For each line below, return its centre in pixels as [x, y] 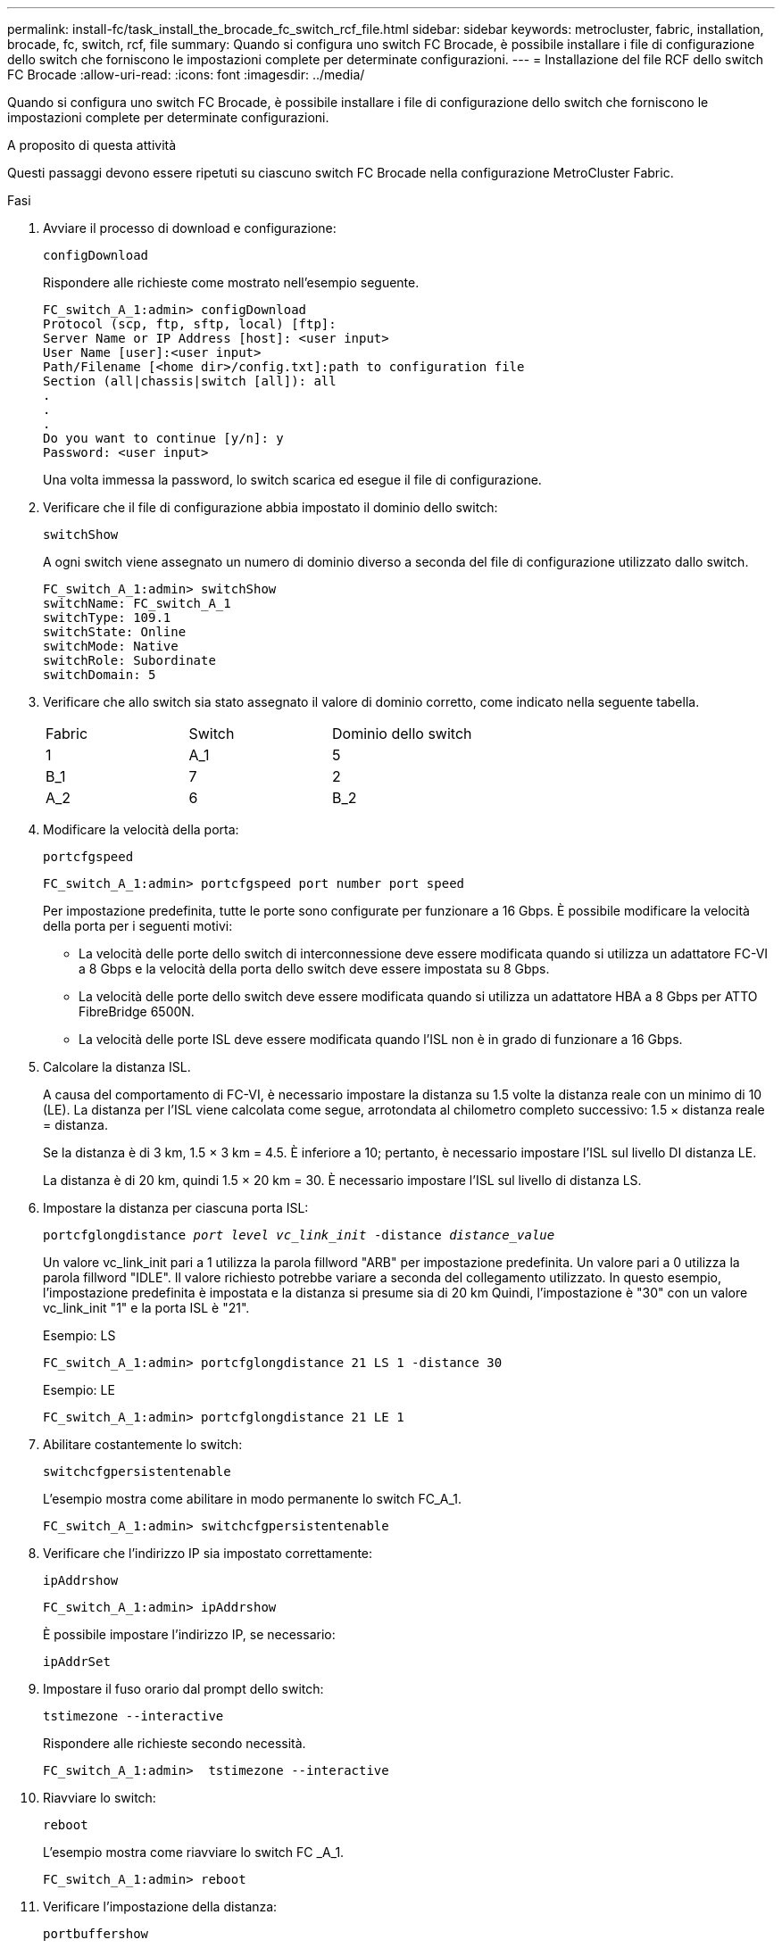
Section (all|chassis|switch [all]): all [190, 381]
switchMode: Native [111, 646]
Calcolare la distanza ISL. [117, 1067]
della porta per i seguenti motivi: [138, 926]
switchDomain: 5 [100, 675]
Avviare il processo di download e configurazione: [190, 228]
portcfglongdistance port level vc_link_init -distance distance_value [299, 1235]
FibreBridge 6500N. [137, 1011]
